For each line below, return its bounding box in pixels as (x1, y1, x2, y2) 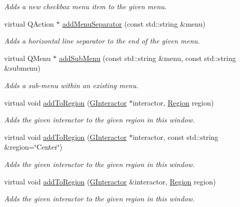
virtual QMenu (4, 52, 51, 63)
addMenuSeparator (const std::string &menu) (62, 18, 206, 29)
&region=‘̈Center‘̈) (4, 141, 63, 152)
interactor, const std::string (133, 131, 218, 142)
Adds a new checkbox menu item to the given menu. (4, 1, 167, 11)
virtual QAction (4, 18, 54, 29)
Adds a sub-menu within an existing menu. (4, 79, 139, 90)
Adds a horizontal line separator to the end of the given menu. (4, 35, 200, 46)
